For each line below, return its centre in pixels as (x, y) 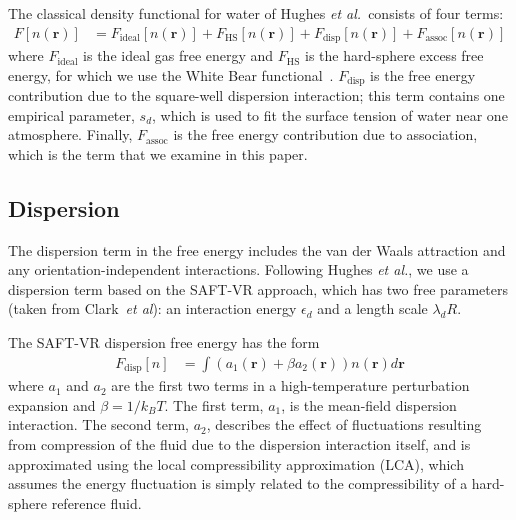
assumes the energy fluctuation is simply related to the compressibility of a (238, 483)
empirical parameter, (71, 114)
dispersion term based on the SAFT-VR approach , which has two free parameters (258, 288)
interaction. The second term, (98, 424)
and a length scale (372, 308)
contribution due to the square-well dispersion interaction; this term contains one (256, 95)
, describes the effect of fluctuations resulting (344, 424)
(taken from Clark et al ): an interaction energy (152, 308)
